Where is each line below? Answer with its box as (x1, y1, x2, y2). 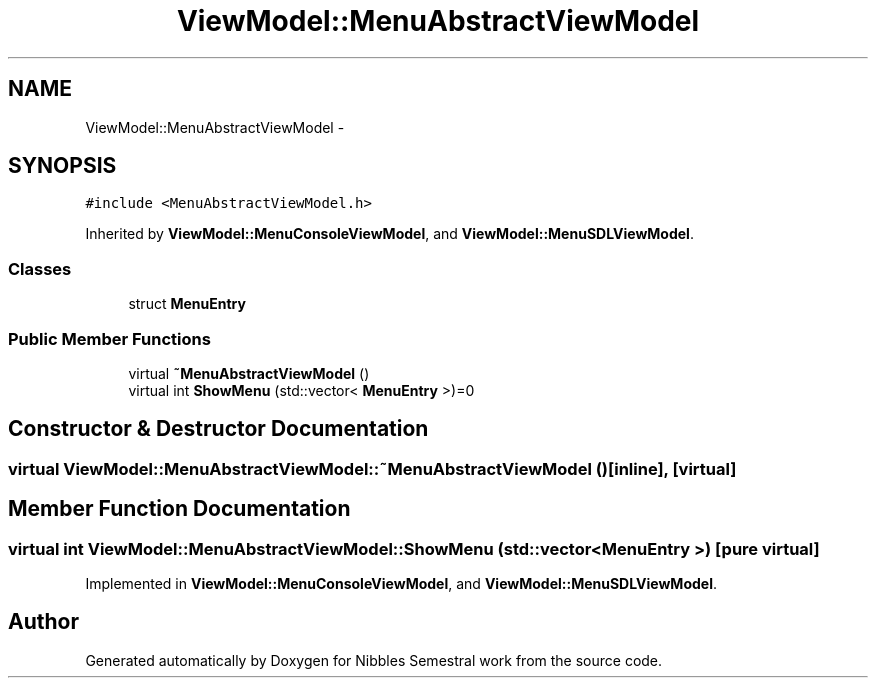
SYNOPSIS (8, 153, 117, 179)
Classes (8, 258, 72, 279)
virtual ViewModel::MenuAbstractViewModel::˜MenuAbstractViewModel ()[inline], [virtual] (8, 458, 737, 479)
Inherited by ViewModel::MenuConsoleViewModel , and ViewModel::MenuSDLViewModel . (85, 225, 694, 243)
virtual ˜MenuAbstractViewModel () (128, 364, 370, 382)
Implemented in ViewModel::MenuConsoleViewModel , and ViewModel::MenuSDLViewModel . (85, 575, 717, 592)
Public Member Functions (8, 328, 211, 349)
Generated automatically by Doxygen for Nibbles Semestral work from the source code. (85, 651, 663, 669)
